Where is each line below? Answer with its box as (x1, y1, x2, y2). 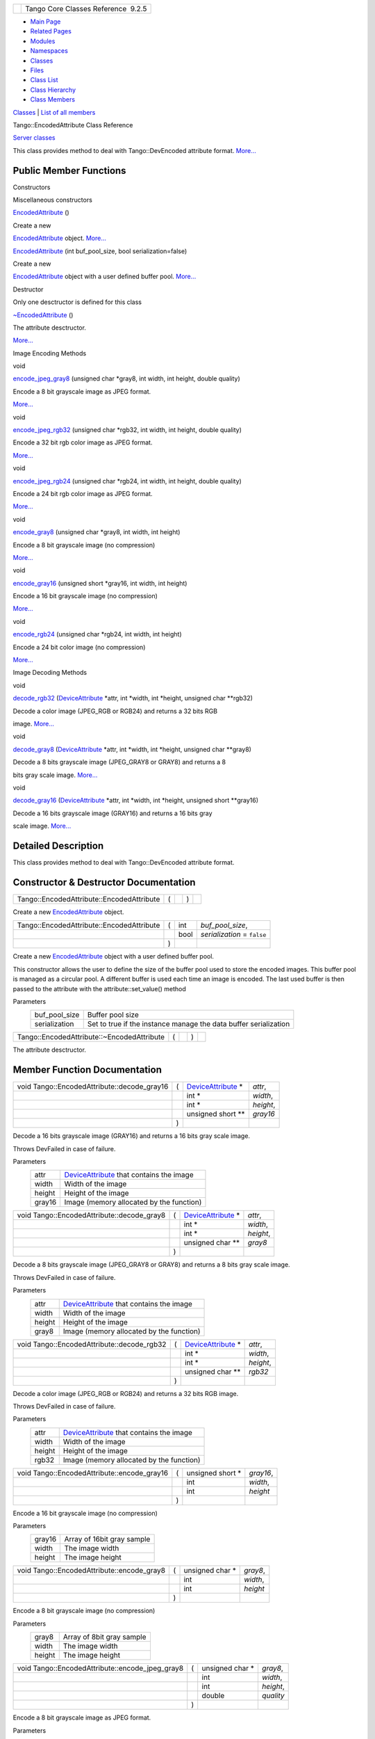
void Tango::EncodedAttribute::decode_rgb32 (17, 1339, 167, 1349)
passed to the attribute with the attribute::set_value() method (12, 984, 187, 993)
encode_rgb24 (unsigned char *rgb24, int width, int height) (12, 630, 182, 639)
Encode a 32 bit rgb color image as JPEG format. (12, 438, 153, 447)
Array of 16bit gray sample (64, 1534, 151, 1544)
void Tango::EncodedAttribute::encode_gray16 (17, 1468, 169, 1477)
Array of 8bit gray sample (62, 1632, 147, 1642)
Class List (30, 76, 58, 84)
